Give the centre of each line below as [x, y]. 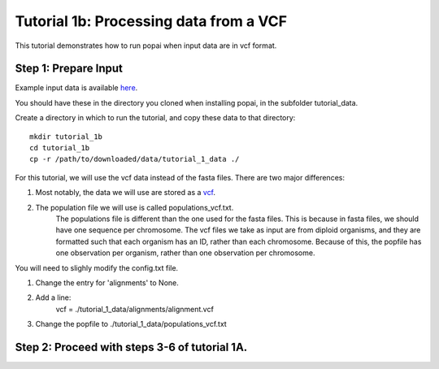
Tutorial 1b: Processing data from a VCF [151, 21]
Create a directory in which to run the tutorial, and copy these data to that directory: [155, 118]
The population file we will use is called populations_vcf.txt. [135, 207]
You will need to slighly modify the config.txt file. [97, 267]
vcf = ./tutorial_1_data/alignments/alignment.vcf [135, 309]
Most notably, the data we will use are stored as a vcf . [125, 193]
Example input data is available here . [76, 88]
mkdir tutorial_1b [66, 137]
